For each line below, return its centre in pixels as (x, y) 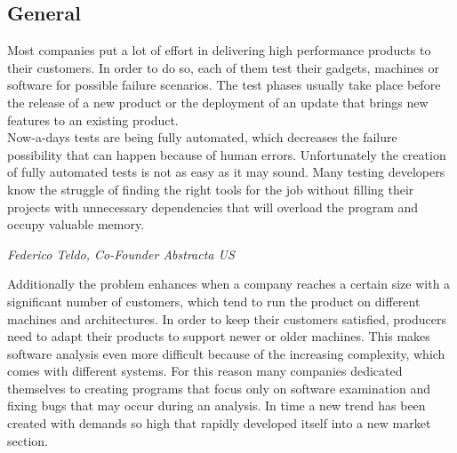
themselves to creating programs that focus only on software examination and (219, 388)
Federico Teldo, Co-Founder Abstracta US (121, 254)
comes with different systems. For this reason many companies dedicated (205, 371)
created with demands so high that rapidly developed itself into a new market (219, 423)
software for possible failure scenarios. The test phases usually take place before (224, 85)
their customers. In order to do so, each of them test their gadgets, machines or (223, 67)
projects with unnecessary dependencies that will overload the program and (213, 207)
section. (28, 440)
